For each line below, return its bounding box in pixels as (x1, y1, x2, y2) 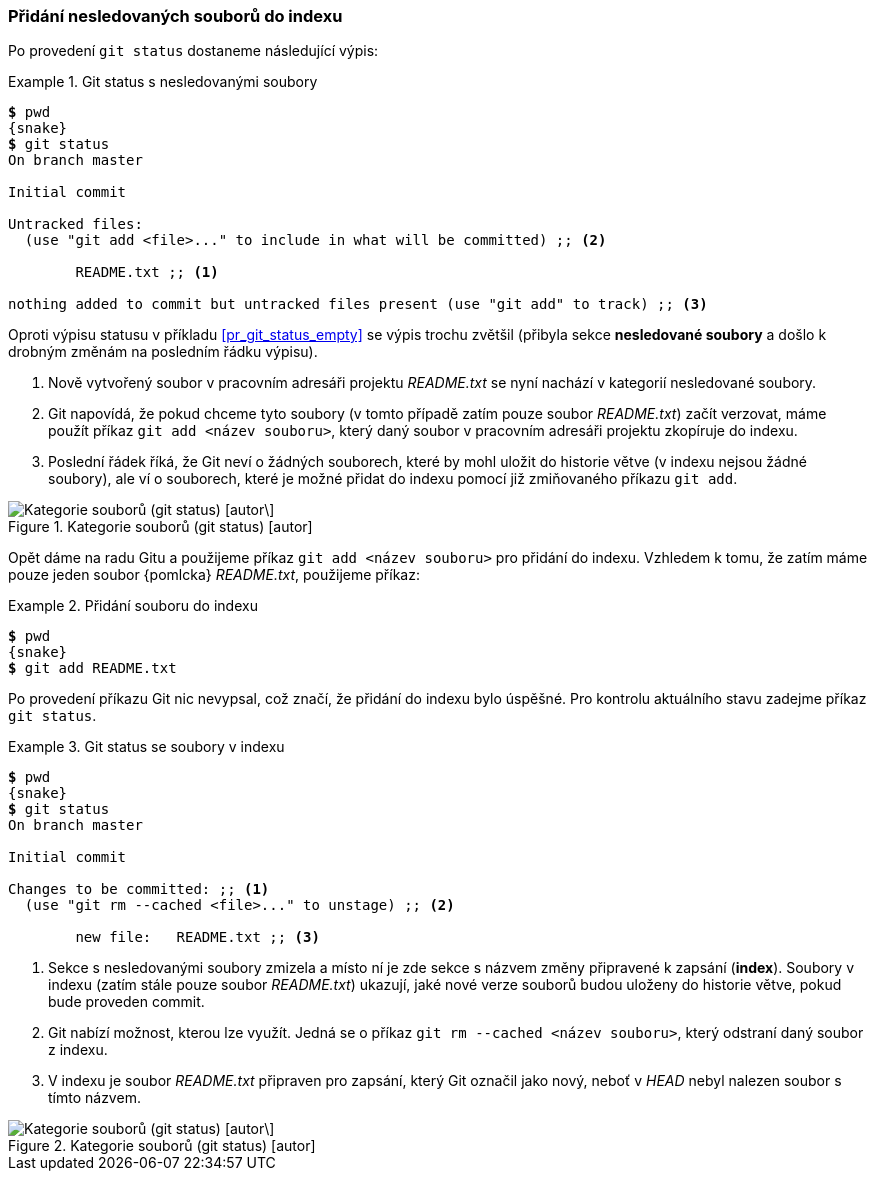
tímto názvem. (48, 1089, 141, 1107)
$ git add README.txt (8, 660, 177, 677)
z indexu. (48, 1041, 108, 1059)
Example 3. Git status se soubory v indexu (8, 738, 285, 756)
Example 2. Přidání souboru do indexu (8, 597, 258, 615)
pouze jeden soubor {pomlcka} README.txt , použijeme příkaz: (8, 566, 420, 584)
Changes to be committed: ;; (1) (8, 881, 270, 898)
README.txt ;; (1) (75, 264, 219, 281)
